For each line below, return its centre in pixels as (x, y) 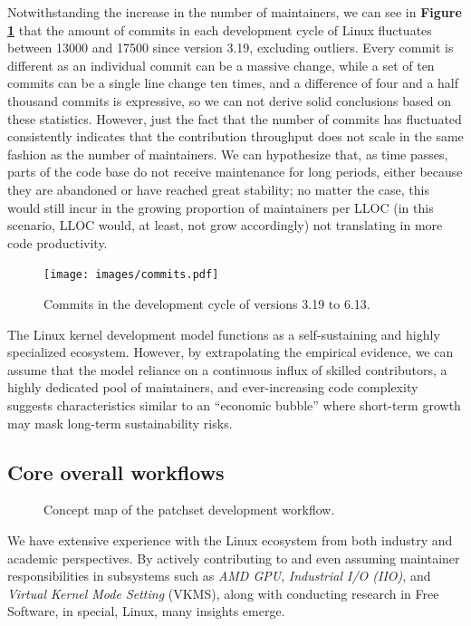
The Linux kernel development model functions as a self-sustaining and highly (224, 334)
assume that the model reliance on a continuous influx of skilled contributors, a (227, 369)
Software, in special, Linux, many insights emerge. (146, 611)
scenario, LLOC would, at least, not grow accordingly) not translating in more (225, 225)
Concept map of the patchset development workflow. (189, 510)
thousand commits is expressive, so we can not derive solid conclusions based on (230, 100)
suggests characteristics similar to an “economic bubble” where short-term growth (234, 404)
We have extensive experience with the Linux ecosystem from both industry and (230, 539)
